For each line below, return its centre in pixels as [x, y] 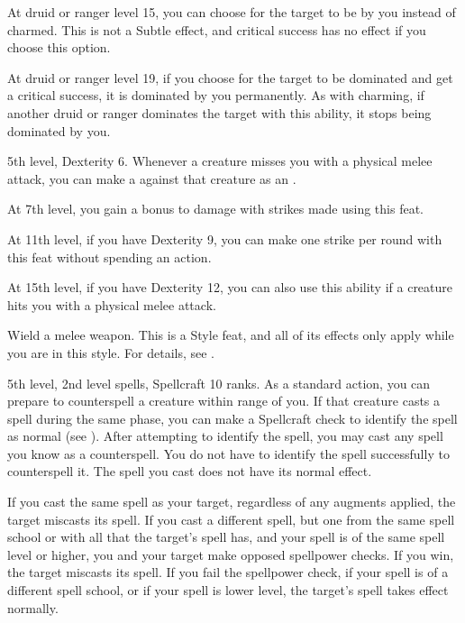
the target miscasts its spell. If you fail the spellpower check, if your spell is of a [228, 572]
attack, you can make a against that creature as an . [152, 178]
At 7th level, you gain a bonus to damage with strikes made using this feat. [216, 209]
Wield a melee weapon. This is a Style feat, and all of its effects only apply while [231, 335]
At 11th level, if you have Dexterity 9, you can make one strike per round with [225, 238]
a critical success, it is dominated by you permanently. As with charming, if [216, 95]
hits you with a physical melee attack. [112, 304]
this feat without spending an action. [109, 257]
